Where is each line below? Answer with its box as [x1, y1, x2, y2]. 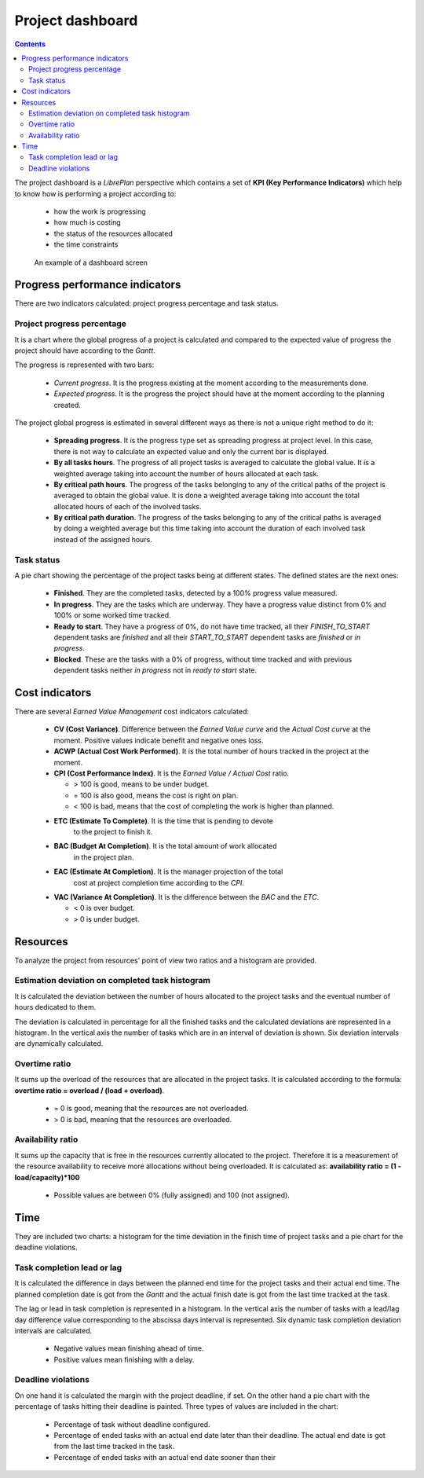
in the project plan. [73, 853, 134, 862]
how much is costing [53, 218, 121, 227]
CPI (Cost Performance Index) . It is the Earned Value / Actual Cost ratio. [53, 768, 290, 778]
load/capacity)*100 [14, 1172, 80, 1182]
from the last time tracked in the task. [53, 1442, 175, 1451]
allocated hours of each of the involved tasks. [53, 501, 202, 511]
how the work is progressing [53, 207, 147, 216]
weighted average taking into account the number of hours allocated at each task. [53, 468, 320, 479]
